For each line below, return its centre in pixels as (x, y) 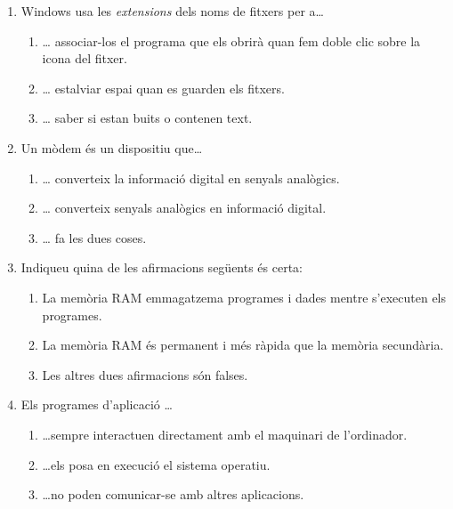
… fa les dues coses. (94, 237)
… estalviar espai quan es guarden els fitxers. (163, 88)
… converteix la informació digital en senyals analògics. (191, 178)
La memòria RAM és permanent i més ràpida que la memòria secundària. (243, 345)
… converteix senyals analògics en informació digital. (184, 208)
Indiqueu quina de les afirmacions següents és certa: (162, 267)
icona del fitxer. (85, 58)
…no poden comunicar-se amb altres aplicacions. (173, 494)
